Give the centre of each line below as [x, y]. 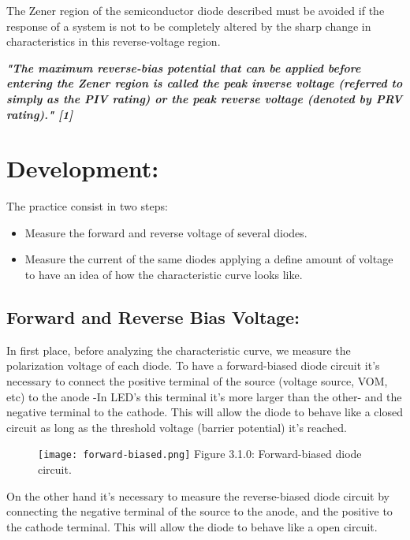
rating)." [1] [40, 114]
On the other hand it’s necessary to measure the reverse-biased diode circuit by [198, 495]
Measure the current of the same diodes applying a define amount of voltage [209, 259]
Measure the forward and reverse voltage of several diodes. [166, 232]
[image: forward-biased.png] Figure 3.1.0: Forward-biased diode [200, 454]
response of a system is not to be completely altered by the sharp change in [189, 26]
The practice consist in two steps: [87, 206]
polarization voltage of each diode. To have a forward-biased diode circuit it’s [193, 365]
